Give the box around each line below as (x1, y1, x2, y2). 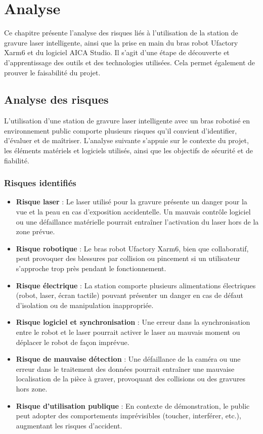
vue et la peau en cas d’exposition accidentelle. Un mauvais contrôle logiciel (16, 206, 251, 217)
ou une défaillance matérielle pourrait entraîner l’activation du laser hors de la (16, 216, 259, 227)
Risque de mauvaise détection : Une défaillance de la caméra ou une (16, 354, 241, 364)
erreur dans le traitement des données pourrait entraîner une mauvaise (16, 363, 235, 374)
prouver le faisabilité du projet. (4, 67, 101, 77)
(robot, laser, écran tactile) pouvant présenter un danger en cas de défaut (16, 290, 244, 300)
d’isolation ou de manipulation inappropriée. (16, 299, 154, 310)
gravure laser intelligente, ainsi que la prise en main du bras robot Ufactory (4, 37, 238, 48)
